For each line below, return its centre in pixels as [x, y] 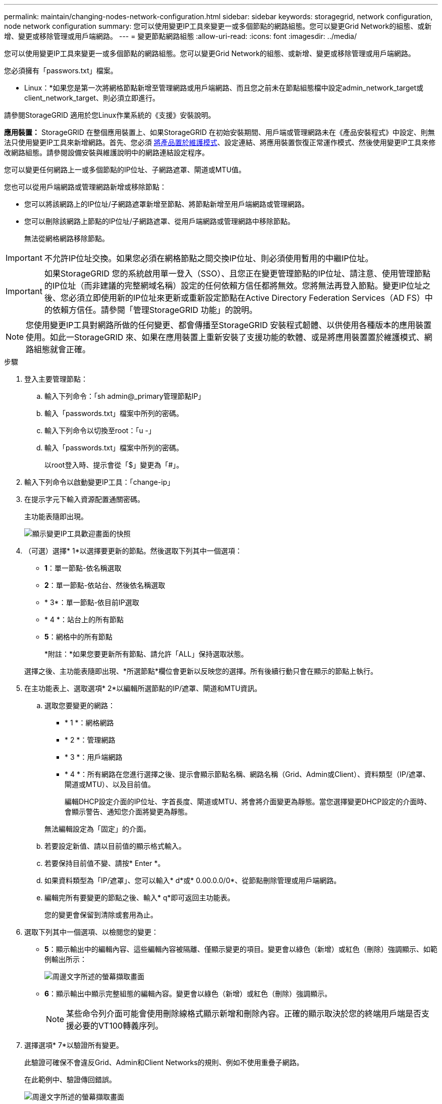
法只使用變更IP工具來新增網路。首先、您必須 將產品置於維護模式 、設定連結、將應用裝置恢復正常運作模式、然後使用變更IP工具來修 [220, 142]
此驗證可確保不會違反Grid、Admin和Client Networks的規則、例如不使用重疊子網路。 [164, 1062]
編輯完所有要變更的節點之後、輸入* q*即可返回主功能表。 [140, 898]
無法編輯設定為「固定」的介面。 [97, 829]
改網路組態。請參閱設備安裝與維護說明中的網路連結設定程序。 [106, 152]
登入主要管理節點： [56, 379]
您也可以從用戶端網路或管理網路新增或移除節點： [85, 187]
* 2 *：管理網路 [90, 740]
